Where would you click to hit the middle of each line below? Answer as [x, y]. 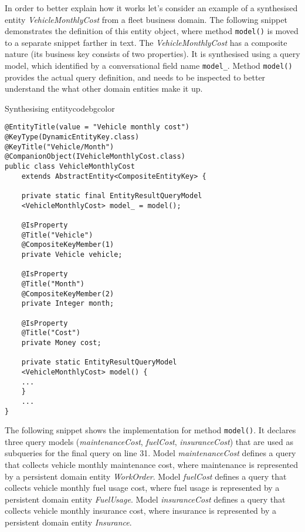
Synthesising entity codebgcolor [60, 108]
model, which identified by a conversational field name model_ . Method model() [149, 66]
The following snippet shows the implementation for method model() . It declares [150, 430]
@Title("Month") [53, 284]
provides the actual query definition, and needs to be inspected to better [135, 77]
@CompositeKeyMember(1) [68, 245]
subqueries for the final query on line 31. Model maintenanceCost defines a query [150, 453]
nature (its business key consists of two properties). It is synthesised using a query [152, 54]
